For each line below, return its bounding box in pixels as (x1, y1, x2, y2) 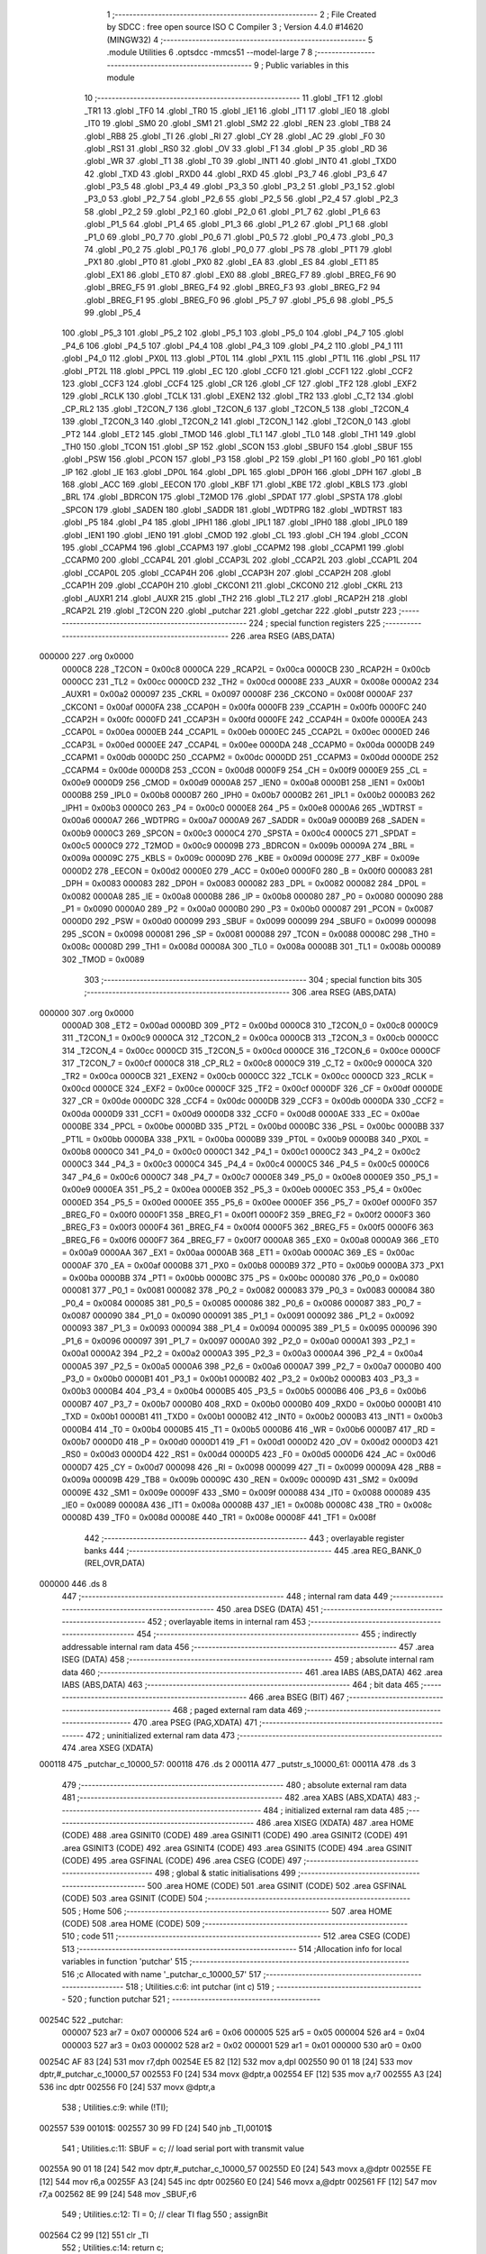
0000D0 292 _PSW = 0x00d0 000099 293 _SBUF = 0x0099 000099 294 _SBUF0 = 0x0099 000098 (61, 916, 436, 927)
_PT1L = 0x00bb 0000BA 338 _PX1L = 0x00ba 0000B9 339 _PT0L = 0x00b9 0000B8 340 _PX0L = (61, 1133, 429, 1144)
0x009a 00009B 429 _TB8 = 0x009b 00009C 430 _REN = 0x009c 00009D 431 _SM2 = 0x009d (61, 1474, 418, 1485)
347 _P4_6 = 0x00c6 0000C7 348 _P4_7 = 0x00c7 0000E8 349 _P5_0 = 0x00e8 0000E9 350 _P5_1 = (61, 1171, 440, 1182)
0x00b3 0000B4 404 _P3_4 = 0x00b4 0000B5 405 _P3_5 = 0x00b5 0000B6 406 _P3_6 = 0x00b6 (61, 1386, 427, 1397)
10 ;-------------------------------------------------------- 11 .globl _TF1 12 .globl (84, 93, 382, 104)
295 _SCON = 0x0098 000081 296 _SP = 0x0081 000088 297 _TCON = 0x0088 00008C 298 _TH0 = (61, 929, 436, 939)
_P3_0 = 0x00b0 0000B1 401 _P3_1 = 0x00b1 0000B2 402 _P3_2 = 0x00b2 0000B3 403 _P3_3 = (61, 1373, 420, 1384)
